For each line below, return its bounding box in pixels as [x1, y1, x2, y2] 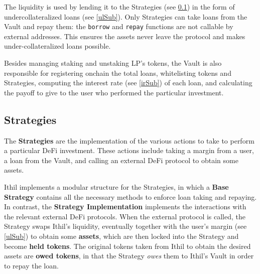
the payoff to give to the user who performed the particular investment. [4, 87, 224, 97]
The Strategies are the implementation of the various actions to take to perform [4, 135, 254, 146]
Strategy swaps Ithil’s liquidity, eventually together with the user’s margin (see [4, 221, 247, 231]
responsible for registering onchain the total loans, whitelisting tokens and [4, 67, 231, 78]
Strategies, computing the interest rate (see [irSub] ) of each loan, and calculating [4, 77, 252, 88]
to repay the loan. [4, 260, 59, 270]
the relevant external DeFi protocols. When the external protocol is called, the [4, 211, 246, 221]
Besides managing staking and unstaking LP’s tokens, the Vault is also [4, 58, 222, 68]
